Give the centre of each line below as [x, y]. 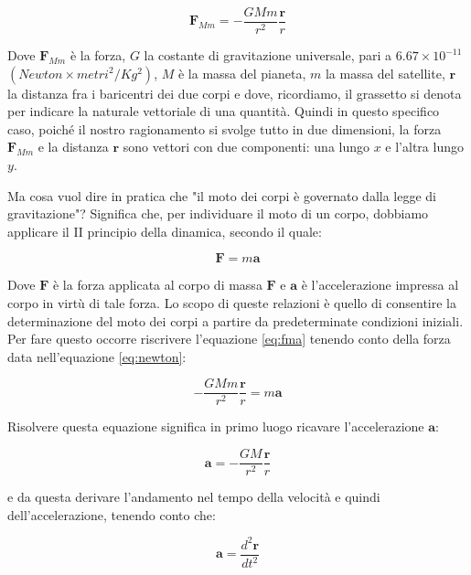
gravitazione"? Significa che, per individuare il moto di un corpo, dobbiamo [218, 213]
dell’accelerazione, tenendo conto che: [112, 514]
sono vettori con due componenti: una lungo [246, 147]
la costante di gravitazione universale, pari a [268, 55]
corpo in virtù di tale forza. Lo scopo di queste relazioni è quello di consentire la [232, 303]
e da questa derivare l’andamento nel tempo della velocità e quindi [194, 497]
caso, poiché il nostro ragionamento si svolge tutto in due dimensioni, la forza [225, 128]
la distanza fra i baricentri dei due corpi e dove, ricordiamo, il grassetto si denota [235, 93]
